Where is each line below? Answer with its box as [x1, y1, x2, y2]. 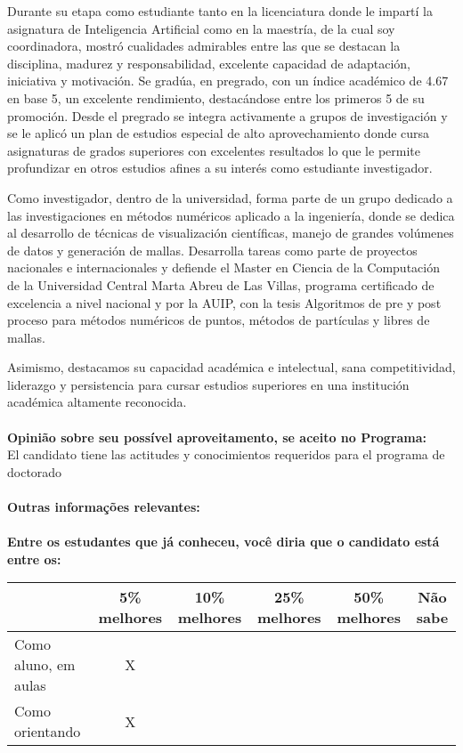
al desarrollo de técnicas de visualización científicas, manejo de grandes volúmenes [7, 223, 454, 242]
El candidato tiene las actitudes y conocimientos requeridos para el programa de [7, 445, 445, 464]
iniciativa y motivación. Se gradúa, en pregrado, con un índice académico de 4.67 [7, 71, 449, 90]
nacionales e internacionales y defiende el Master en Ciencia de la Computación [7, 258, 440, 277]
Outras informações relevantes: [7, 498, 200, 516]
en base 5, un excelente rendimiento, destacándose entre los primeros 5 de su [7, 88, 425, 107]
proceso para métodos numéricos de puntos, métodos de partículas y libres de [7, 311, 430, 329]
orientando [14, 721, 81, 742]
